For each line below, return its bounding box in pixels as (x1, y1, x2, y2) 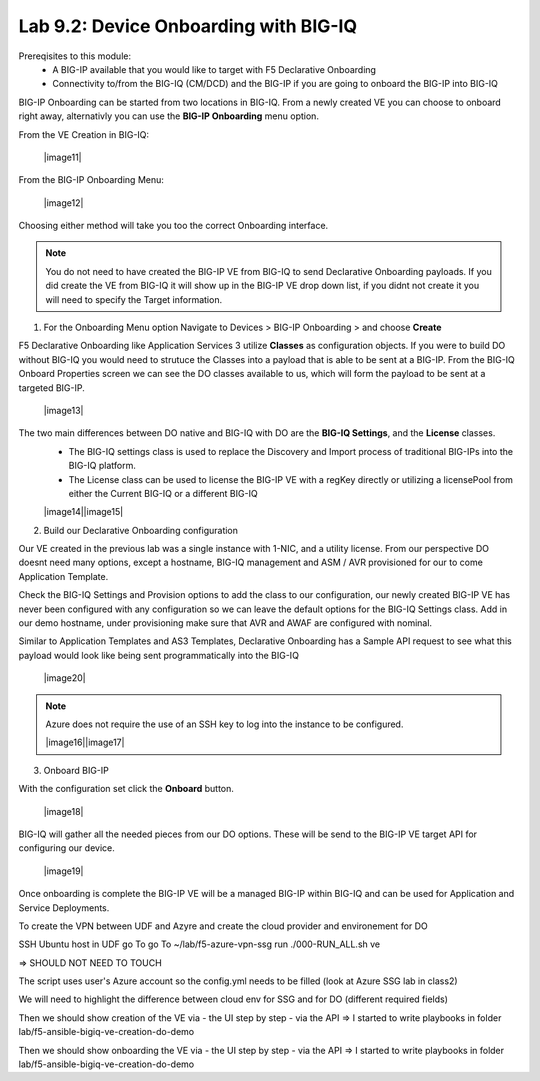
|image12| (43, 196, 84, 209)
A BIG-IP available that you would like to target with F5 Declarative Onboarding (52, 63, 377, 75)
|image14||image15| (43, 506, 124, 518)
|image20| (43, 672, 86, 684)
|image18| (43, 805, 84, 817)
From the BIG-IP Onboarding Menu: (18, 174, 165, 186)
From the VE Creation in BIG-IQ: (18, 128, 150, 140)
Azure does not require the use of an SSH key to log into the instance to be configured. (45, 718, 404, 730)
